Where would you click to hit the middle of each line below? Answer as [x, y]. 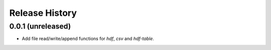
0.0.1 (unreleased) [40, 26]
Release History [43, 13]
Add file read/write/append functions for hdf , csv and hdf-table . [88, 39]
